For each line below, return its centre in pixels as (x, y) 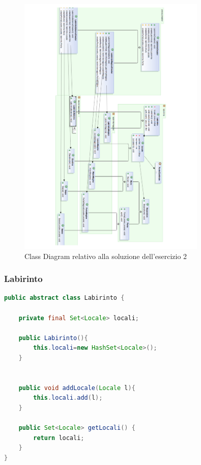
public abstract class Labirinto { (64, 298)
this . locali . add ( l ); (68, 398)
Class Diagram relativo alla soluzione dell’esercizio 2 (106, 256)
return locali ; (59, 438)
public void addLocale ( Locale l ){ (77, 388)
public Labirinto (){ (53, 338)
